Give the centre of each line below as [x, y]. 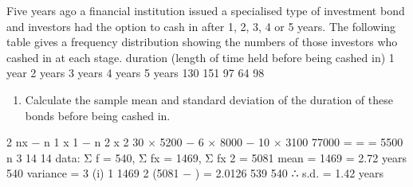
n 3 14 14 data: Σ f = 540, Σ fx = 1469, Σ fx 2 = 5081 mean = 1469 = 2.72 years [207, 157]
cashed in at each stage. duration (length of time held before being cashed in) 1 [201, 57]
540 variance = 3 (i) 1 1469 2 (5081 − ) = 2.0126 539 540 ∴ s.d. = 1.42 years [195, 173]
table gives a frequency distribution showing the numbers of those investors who [202, 42]
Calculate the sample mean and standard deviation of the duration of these [209, 99]
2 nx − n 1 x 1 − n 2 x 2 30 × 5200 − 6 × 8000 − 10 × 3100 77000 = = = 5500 [205, 142]
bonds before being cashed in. [98, 115]
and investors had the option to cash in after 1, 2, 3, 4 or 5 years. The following [201, 26]
